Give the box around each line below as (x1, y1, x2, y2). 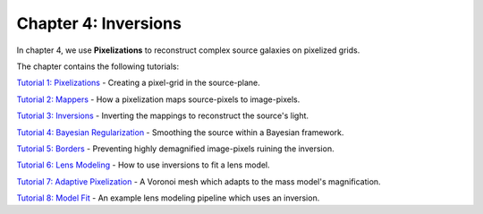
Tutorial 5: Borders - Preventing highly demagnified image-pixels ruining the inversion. (16, 143, 335, 154)
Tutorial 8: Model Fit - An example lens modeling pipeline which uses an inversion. (16, 193, 320, 203)
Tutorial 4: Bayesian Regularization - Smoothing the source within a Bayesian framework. (16, 126, 344, 138)
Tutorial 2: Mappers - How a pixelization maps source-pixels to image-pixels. (16, 94, 301, 105)
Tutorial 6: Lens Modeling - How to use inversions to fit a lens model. (16, 159, 270, 170)
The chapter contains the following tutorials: (16, 61, 179, 72)
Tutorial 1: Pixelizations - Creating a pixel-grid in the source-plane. (16, 77, 261, 89)
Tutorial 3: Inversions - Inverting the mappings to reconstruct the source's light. (16, 110, 309, 121)
